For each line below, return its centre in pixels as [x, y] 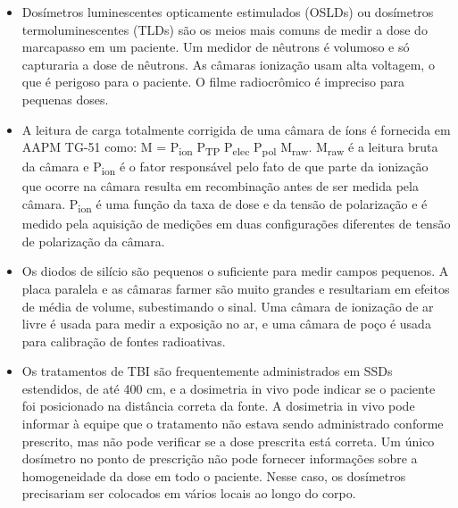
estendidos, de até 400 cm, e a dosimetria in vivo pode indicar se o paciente [229, 388]
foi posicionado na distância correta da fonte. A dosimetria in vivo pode [218, 406]
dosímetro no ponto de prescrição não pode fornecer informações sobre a [220, 458]
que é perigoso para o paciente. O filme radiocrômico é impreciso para [213, 82]
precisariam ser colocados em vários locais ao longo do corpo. [189, 493]
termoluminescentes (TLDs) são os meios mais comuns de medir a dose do [225, 29]
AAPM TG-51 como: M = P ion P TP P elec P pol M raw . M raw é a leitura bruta [230, 148]
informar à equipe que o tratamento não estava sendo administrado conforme [233, 424]
